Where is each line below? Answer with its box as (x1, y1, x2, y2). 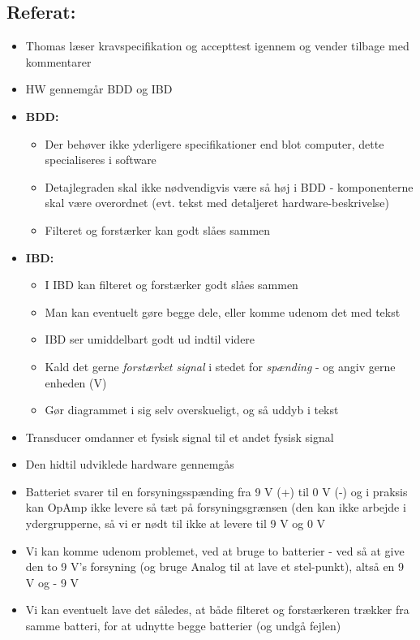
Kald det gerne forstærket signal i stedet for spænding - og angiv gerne (45, 357, 396, 374)
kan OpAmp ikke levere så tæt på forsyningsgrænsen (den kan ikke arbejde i (25, 499, 406, 516)
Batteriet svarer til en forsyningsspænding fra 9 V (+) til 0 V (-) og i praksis (25, 482, 408, 499)
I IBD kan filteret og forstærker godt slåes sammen (45, 276, 298, 293)
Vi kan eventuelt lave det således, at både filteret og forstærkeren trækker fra (25, 601, 409, 618)
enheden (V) (45, 374, 107, 391)
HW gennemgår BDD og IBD (25, 80, 173, 97)
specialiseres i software (45, 151, 156, 168)
